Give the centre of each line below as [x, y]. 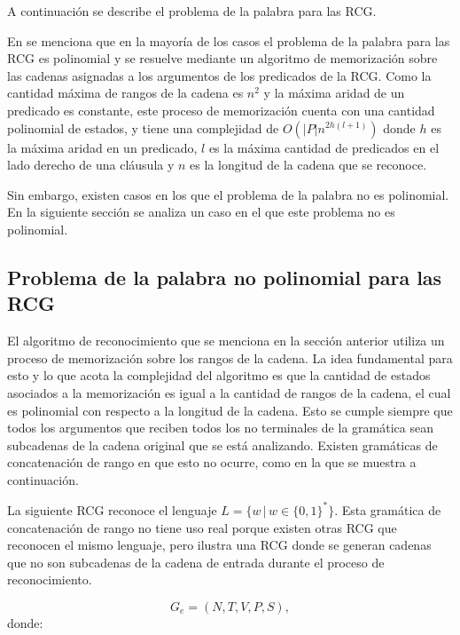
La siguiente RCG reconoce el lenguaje [112, 509]
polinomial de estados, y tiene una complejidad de [143, 127]
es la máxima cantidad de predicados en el [324, 147]
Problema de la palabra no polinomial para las [225, 277]
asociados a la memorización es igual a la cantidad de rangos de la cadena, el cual [229, 392]
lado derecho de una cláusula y [91, 165]
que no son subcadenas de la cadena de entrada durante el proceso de [196, 562]
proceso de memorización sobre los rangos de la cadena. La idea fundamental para [230, 357]
